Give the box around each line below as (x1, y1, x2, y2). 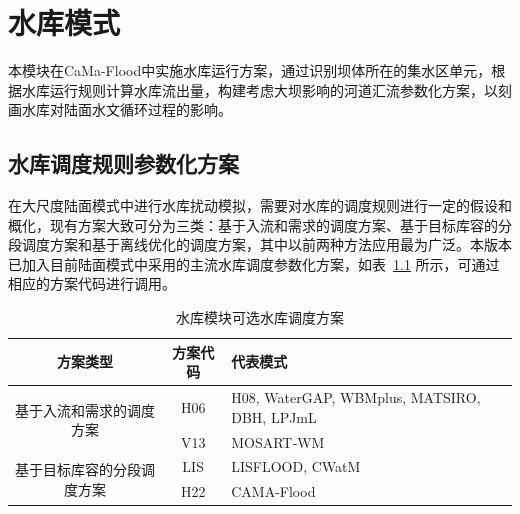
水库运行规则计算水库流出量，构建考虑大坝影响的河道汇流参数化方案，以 (21, 79, 498, 100)
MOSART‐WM (231, 431, 325, 452)
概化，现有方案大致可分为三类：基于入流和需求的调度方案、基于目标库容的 (8, 214, 498, 235)
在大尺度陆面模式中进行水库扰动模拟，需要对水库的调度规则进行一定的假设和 (8, 195, 512, 216)
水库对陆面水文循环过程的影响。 (21, 99, 232, 120)
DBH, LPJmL (231, 406, 317, 427)
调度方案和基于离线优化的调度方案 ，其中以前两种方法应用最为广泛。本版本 (21, 234, 512, 255)
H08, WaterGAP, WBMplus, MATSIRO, (231, 387, 481, 408)
